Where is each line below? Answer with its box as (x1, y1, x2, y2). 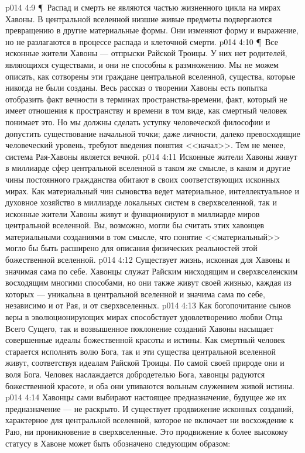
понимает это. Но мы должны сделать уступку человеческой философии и (5, 115, 270, 128)
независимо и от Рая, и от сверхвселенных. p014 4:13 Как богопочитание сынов (5, 299, 291, 311)
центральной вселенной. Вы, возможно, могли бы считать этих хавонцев (5, 219, 265, 231)
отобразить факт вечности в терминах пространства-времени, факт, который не (5, 92, 287, 105)
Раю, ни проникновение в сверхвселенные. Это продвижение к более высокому (5, 425, 288, 437)
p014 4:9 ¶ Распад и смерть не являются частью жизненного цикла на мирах (5, 1, 281, 13)
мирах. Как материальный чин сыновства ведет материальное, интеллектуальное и (5, 184, 299, 197)
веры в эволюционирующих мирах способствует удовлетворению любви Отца (5, 311, 283, 323)
